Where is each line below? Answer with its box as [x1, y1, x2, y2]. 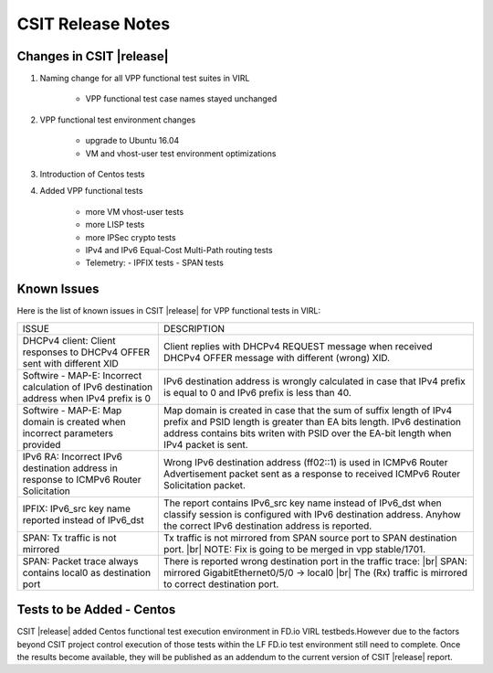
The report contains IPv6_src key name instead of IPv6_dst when [163, 497, 442, 509]
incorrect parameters [22, 426, 114, 439]
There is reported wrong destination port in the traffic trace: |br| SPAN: [163, 554, 467, 567]
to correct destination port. [163, 577, 279, 590]
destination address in [22, 462, 118, 475]
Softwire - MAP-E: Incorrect [22, 369, 142, 381]
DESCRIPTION [163, 322, 226, 335]
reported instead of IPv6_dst [22, 513, 145, 526]
